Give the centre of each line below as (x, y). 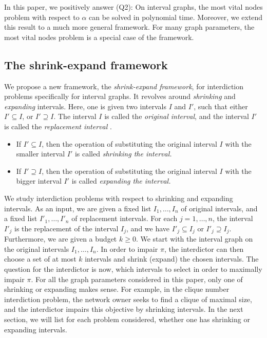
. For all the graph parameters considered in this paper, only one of (137, 279)
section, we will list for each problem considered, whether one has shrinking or (127, 319)
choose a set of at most (40, 259)
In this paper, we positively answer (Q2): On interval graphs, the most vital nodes (133, 7)
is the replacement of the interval (66, 228)
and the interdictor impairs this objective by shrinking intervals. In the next (124, 309)
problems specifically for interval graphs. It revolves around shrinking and (120, 96)
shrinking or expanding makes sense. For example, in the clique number (117, 289)
